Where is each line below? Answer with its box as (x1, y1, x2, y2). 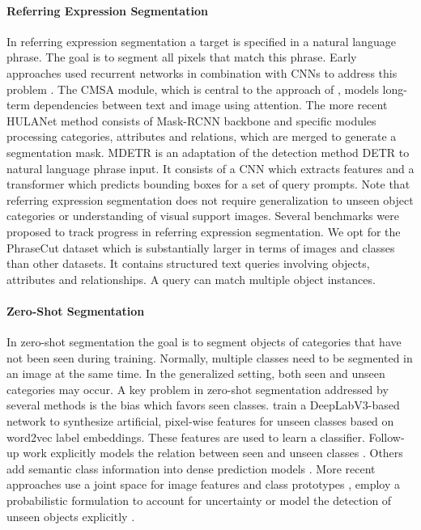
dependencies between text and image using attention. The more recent (33, 96, 388, 113)
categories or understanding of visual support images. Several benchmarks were (6, 207, 399, 224)
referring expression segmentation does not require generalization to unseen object (6, 191, 414, 208)
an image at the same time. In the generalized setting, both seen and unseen (6, 365, 385, 382)
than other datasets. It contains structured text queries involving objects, (6, 255, 370, 272)
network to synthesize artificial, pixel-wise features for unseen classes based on (6, 413, 394, 430)
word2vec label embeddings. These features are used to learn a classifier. (6, 428, 365, 445)
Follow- (368, 428, 405, 445)
